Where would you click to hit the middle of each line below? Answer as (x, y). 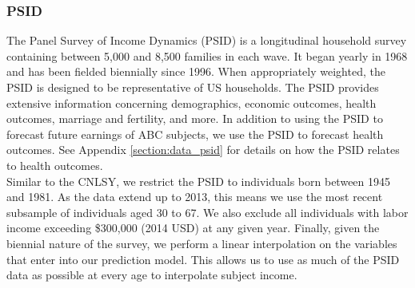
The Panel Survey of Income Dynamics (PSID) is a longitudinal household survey (207, 40)
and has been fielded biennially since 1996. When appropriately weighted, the (196, 71)
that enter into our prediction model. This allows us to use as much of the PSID (203, 259)
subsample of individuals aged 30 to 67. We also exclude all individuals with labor (207, 212)
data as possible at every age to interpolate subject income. (152, 275)
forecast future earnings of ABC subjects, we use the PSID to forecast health (195, 134)
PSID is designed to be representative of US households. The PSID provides (193, 87)
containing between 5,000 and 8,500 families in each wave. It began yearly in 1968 (207, 55)
